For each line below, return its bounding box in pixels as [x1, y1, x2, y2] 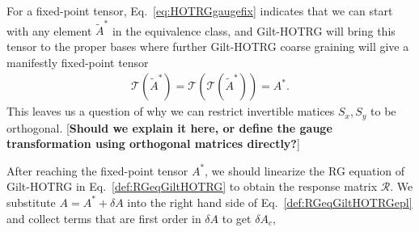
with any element [6, 22, 92, 39]
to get [222, 209, 252, 226]
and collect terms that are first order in [6, 209, 201, 226]
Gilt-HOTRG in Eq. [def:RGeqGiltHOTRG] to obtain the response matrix [6, 178, 378, 195]
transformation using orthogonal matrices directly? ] [6, 135, 300, 152]
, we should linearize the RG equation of [205, 162, 405, 179]
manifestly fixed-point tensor [6, 53, 149, 70]
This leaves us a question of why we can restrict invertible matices [6, 103, 335, 120]
